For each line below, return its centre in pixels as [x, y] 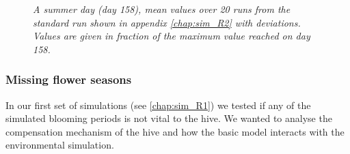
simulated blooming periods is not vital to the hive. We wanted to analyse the [169, 118]
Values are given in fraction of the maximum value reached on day [172, 36]
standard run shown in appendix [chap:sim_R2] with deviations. [167, 22]
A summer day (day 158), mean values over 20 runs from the [162, 9]
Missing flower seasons [69, 79]
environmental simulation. [60, 145]
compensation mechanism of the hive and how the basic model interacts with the [175, 131]
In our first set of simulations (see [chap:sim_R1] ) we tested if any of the [158, 105]
